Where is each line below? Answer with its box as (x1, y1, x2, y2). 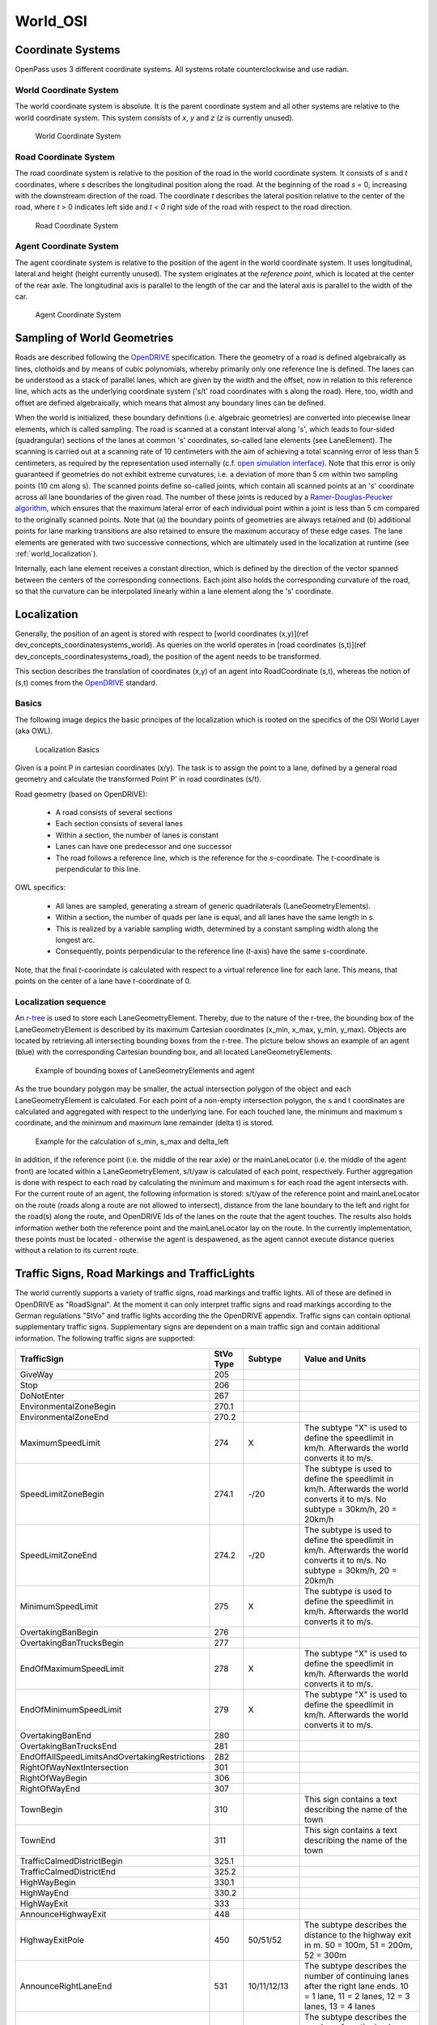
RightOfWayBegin (19, 1772, 88, 1784)
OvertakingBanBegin (19, 1626, 99, 1638)
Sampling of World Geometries (15, 331, 174, 345)
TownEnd (19, 1835, 56, 1846)
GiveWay (19, 1369, 54, 1380)
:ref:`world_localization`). (15, 548, 99, 558)
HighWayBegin (19, 1877, 76, 1888)
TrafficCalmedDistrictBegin (19, 1856, 123, 1867)
